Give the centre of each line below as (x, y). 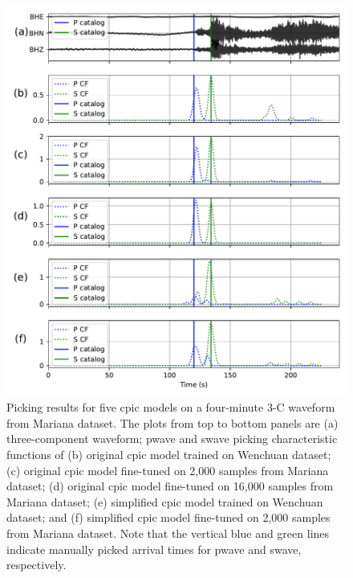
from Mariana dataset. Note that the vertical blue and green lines (168, 533)
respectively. (37, 565)
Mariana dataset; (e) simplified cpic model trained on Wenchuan (165, 501)
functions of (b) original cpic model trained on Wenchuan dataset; (169, 454)
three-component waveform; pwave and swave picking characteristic (172, 439)
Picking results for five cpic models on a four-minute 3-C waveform (171, 407)
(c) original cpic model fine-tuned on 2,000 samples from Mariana (168, 470)
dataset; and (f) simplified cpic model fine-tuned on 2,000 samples (168, 517)
